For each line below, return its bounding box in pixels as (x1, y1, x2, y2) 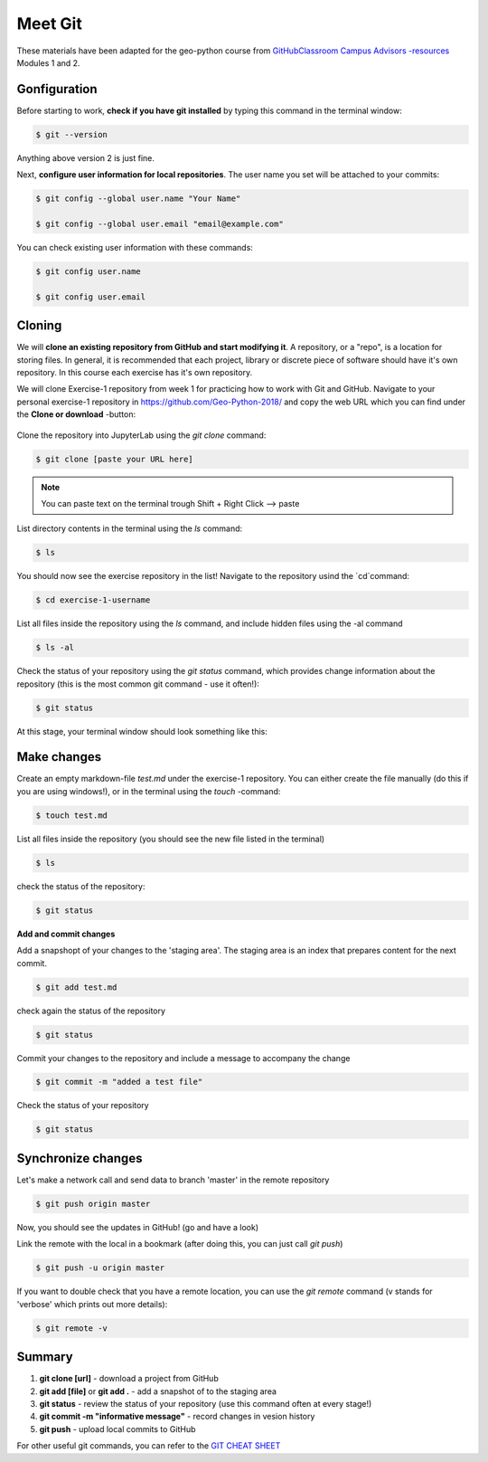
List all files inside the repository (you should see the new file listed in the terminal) (16, 833, 325, 844)
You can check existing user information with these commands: (16, 242, 253, 252)
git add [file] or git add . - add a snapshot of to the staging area (39, 1385, 277, 1397)
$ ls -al (35, 642, 75, 653)
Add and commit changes (16, 928, 116, 939)
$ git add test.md (35, 982, 117, 992)
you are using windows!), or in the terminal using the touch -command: (16, 785, 281, 796)
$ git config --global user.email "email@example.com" (35, 218, 284, 229)
